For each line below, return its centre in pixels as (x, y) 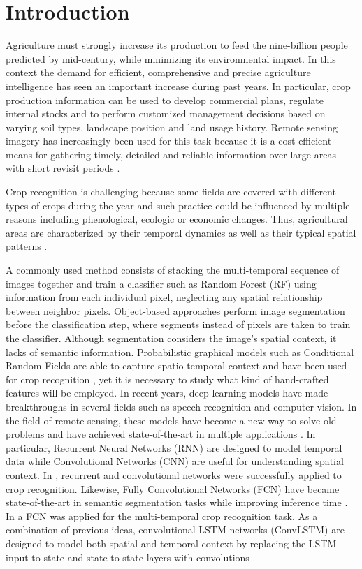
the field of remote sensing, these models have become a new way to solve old (171, 420)
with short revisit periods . (63, 168)
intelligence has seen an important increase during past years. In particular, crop (178, 86)
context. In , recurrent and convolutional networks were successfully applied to (174, 474)
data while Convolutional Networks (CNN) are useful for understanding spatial (175, 461)
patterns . (27, 246)
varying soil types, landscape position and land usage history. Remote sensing (172, 127)
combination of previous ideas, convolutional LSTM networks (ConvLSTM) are (175, 530)
